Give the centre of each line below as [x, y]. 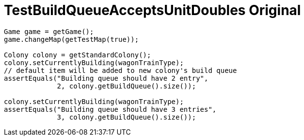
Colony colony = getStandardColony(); [78, 55]
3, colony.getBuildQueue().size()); [127, 117]
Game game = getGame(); [49, 31]
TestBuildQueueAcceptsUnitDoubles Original [152, 10]
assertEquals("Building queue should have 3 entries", [110, 109]
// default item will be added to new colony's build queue [120, 70]
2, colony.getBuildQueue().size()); [127, 86]
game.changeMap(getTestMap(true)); [72, 39]
